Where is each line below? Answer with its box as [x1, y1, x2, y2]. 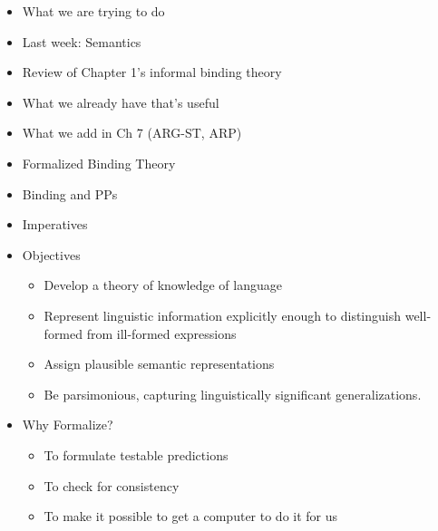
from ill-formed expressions [86, 323, 237, 343]
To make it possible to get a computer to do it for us [44, 507, 338, 526]
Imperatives [22, 215, 88, 234]
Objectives [22, 245, 81, 264]
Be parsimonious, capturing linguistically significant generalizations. [44, 384, 422, 403]
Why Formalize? [22, 415, 113, 434]
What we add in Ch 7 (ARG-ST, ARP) [22, 123, 242, 142]
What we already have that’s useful [22, 92, 219, 111]
